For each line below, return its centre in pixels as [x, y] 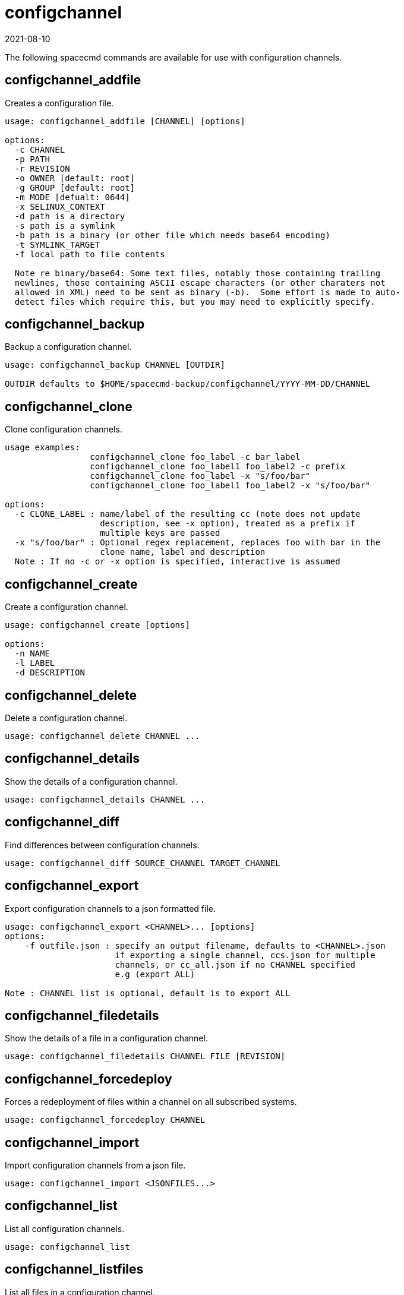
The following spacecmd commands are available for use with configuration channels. [173, 57]
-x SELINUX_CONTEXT [60, 206]
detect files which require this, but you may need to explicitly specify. [195, 301]
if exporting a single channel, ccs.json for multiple [245, 955]
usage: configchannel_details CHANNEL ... [105, 799]
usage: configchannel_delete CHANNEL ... [102, 736]
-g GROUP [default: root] [75, 187]
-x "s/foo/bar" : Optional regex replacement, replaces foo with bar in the [198, 543]
